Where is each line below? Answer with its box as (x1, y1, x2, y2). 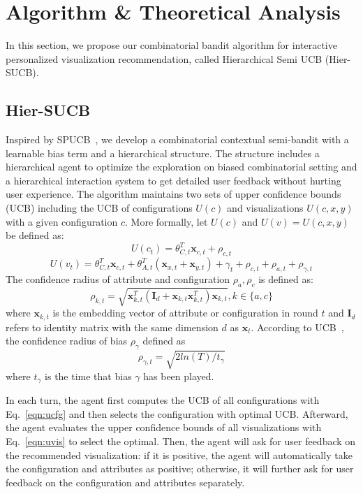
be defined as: (6, 228, 64, 242)
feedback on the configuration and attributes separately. (6, 474, 245, 489)
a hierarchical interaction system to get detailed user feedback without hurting (6, 173, 341, 187)
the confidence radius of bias (6, 333, 128, 348)
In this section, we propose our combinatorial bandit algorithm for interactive (6, 38, 337, 52)
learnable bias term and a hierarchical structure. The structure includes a (6, 145, 320, 160)
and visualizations (227, 201, 304, 215)
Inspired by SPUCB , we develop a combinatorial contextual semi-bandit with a (6, 132, 349, 147)
